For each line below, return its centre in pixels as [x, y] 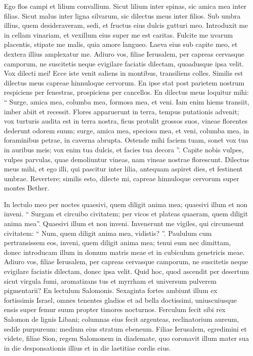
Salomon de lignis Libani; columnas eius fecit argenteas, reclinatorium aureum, [122, 319]
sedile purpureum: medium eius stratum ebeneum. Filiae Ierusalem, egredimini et [126, 328]
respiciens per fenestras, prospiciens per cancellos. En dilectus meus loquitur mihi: [126, 92]
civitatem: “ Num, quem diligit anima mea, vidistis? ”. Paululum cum [108, 233]
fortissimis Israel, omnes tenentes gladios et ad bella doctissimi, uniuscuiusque [120, 300]
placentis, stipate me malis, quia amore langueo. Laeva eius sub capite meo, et [121, 44]
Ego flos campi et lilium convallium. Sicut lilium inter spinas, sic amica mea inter [125, 6]
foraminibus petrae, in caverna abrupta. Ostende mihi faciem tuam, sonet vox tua [126, 140]
